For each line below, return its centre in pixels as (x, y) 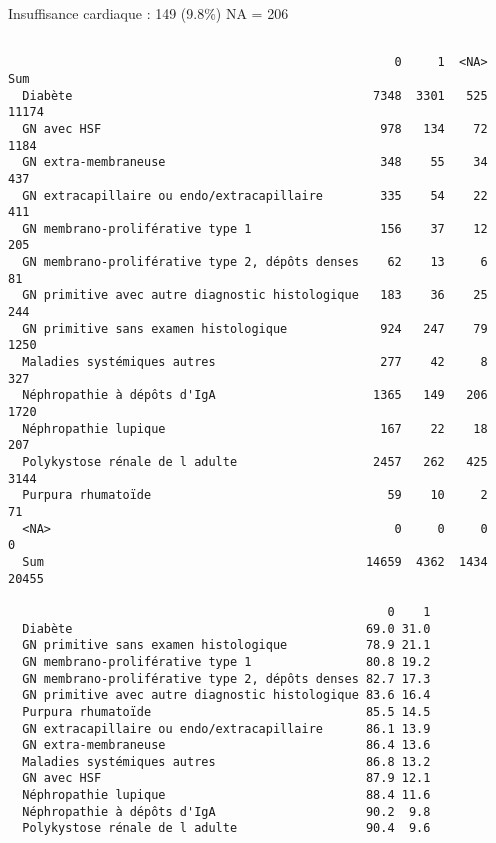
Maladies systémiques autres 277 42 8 (255, 362)
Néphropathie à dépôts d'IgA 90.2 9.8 (226, 811)
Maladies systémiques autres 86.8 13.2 (226, 761)
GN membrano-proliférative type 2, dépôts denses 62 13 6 (255, 262)
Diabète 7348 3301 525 (255, 95)
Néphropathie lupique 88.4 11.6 (226, 795)
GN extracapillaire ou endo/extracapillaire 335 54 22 (255, 195)
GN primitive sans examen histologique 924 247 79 (255, 328)
